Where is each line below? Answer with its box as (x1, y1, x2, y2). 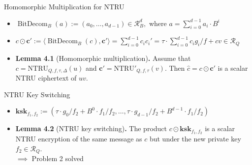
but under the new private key (149, 134, 241, 144)
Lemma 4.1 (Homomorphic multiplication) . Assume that (15, 53, 191, 63)
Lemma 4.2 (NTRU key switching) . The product (15, 123, 167, 134)
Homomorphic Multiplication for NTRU (4, 1, 125, 11)
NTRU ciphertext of (15, 73, 77, 83)
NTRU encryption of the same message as (15, 134, 142, 144)
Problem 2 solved (31, 153, 84, 164)
